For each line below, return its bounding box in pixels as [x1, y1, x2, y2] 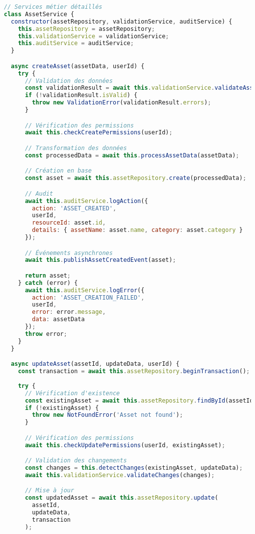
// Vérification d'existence [25, 389, 120, 397]
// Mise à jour [25, 487, 75, 494]
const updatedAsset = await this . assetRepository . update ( [25, 494, 218, 502]
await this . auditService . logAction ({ [25, 197, 148, 204]
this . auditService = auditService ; [18, 40, 134, 47]
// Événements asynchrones [25, 249, 113, 256]
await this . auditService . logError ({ [25, 286, 145, 294]
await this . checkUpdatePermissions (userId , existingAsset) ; [25, 441, 226, 449]
